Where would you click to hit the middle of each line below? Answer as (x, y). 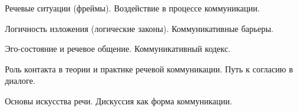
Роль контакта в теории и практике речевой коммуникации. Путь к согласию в (149, 68)
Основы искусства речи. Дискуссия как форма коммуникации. (119, 100)
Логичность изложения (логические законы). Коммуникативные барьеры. (139, 28)
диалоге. (20, 81)
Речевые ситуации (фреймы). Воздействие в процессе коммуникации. (132, 8)
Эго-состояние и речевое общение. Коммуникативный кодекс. (118, 49)
